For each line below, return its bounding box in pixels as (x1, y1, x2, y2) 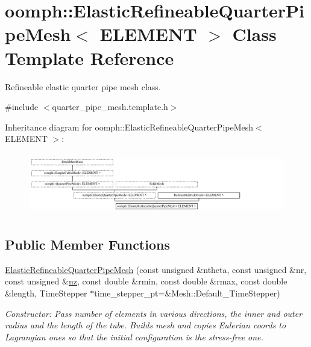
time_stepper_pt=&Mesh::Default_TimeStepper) (94, 287, 280, 299)
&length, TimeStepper (5, 287, 87, 299)
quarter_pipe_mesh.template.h (52, 100, 168, 113)
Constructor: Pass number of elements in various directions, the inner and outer (5, 307, 303, 319)
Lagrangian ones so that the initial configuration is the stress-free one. (5, 330, 263, 343)
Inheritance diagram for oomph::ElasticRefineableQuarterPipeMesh (5, 120, 254, 133)
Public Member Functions (5, 235, 170, 253)
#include (5, 100, 39, 113)
